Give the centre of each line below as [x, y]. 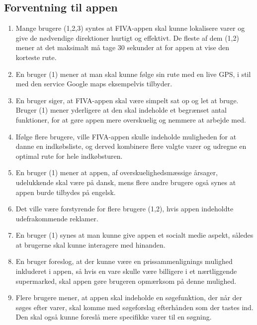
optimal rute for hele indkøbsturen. [69, 156]
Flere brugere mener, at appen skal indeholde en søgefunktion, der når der [129, 297]
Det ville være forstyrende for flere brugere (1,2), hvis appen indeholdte [125, 209]
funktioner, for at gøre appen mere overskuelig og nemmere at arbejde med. [131, 119]
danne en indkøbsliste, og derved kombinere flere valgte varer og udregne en [131, 146]
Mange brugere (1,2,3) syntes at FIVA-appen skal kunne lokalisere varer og [130, 28]
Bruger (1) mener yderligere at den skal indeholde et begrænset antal [121, 110]
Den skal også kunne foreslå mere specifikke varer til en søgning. [114, 317]
